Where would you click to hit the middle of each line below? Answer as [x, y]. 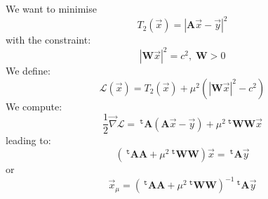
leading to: [28, 140]
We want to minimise [51, 8]
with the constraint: [48, 40]
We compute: [34, 106]
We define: [28, 71]
